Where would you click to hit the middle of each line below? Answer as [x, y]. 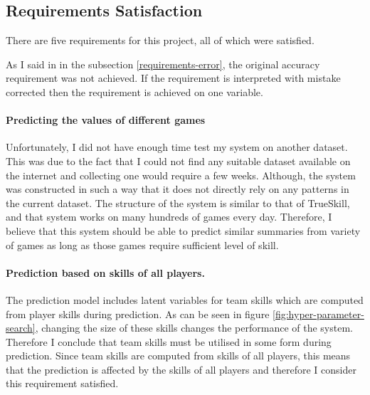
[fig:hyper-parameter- [318, 314]
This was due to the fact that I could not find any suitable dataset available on [178, 160]
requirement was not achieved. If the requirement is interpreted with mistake [173, 78]
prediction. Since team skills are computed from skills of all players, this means [178, 355]
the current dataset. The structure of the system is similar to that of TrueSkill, [178, 202]
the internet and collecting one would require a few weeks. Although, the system [181, 175]
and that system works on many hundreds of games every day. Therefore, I [169, 217]
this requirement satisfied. [62, 383]
